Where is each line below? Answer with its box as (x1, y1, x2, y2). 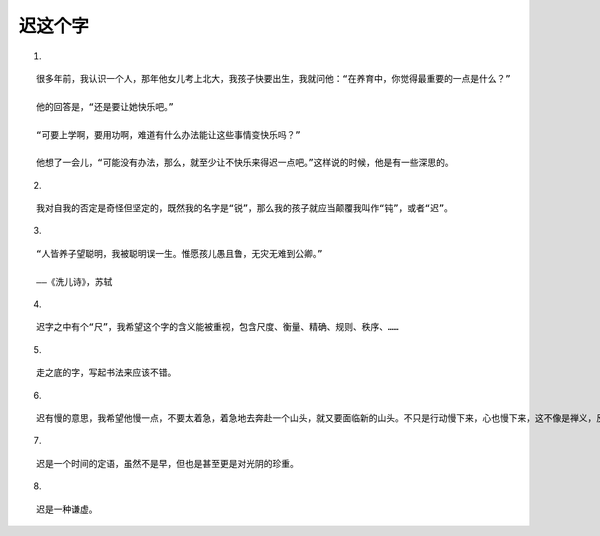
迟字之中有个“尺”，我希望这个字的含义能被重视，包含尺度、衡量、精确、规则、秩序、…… (36, 321, 399, 333)
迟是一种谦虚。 (36, 503, 98, 515)
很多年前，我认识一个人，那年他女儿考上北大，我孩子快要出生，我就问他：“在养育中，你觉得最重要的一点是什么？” (36, 73, 511, 84)
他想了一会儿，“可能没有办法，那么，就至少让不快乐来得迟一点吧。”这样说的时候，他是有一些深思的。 (36, 157, 454, 169)
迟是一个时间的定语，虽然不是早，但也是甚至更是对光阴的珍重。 (36, 458, 299, 469)
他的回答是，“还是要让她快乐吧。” (36, 101, 174, 112)
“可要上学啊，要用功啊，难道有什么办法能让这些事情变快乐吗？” (36, 129, 301, 140)
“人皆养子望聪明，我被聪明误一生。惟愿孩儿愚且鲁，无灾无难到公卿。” (36, 248, 323, 259)
